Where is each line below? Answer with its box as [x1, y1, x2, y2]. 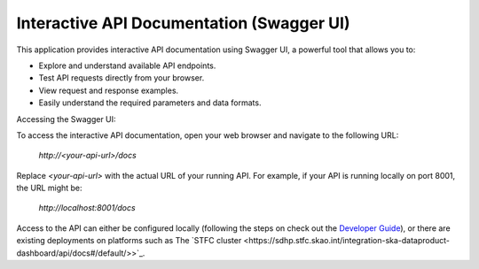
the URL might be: [16, 182, 83, 194]
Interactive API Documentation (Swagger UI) [16, 13, 350, 33]
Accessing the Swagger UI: [16, 113, 116, 124]
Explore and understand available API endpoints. [38, 60, 216, 71]
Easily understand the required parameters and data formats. [38, 97, 262, 108]
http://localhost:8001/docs [38, 203, 137, 213]
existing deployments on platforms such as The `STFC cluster [16, 235, 242, 246]
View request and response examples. [38, 85, 179, 96]
